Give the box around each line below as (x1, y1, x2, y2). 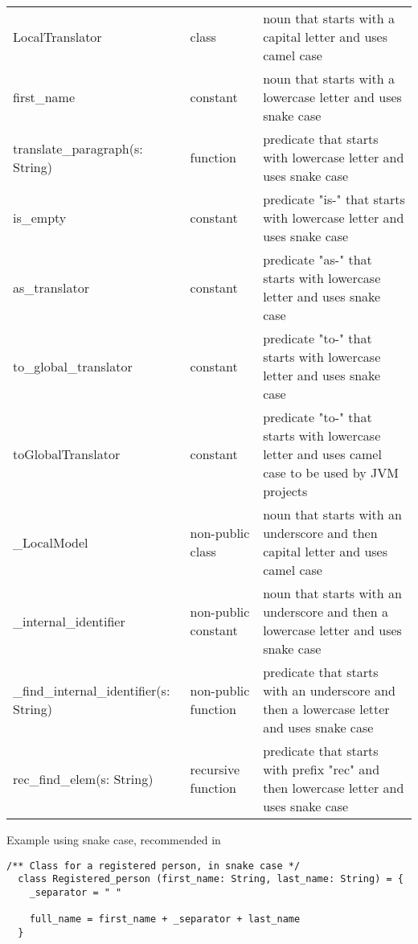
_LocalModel (13, 532, 88, 552)
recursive (190, 760, 240, 778)
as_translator (13, 277, 89, 297)
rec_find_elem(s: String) (13, 769, 154, 788)
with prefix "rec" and (263, 760, 380, 778)
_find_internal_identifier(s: (13, 681, 170, 700)
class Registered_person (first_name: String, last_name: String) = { (18, 873, 404, 885)
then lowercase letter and (263, 778, 404, 797)
